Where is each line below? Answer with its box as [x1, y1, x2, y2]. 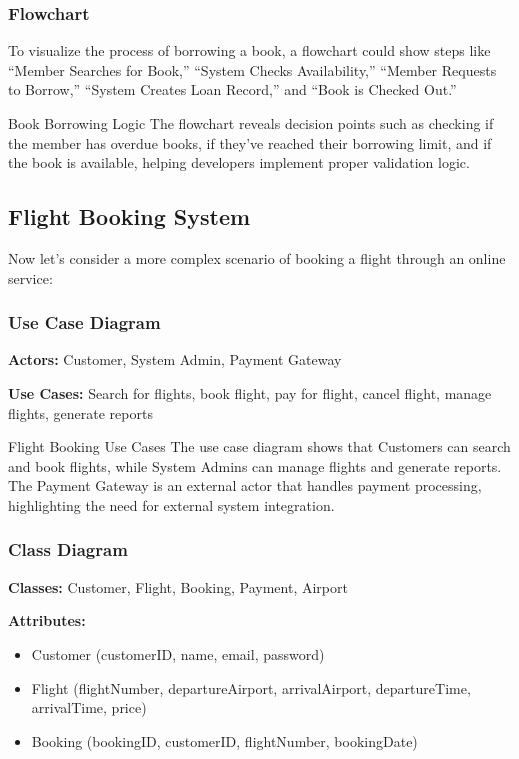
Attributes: [8, 610, 86, 631]
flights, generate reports [8, 402, 153, 423]
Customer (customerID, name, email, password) [31, 643, 325, 664]
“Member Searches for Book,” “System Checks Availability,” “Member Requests [8, 59, 497, 80]
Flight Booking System [8, 201, 251, 232]
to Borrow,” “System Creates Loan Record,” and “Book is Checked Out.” [8, 79, 457, 100]
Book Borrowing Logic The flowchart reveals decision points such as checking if [8, 113, 494, 133]
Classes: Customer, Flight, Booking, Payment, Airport [8, 576, 348, 597]
